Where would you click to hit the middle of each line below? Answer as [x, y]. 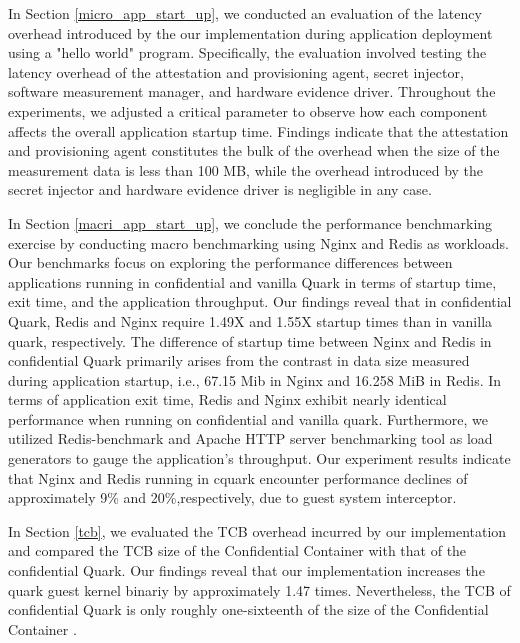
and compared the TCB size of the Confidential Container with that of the [237, 550]
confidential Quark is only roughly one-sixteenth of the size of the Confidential [248, 609]
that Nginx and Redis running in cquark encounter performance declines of [238, 477]
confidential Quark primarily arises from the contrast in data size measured [239, 360]
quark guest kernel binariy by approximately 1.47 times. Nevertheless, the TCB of [259, 589]
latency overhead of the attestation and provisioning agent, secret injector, [236, 71]
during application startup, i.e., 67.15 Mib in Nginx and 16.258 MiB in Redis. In [255, 379]
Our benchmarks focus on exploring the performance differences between [230, 262]
